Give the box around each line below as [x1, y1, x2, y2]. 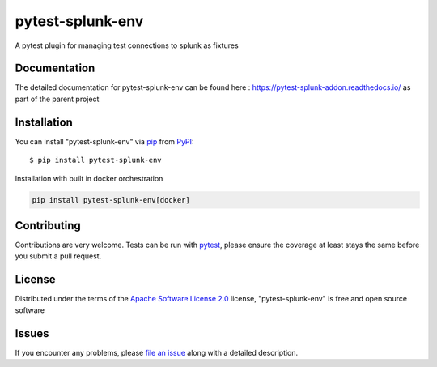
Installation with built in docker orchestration [15, 173, 163, 183]
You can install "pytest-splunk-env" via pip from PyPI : [15, 136, 194, 146]
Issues [15, 326, 49, 340]
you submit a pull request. [15, 251, 102, 261]
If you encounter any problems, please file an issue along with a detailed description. [15, 348, 299, 357]
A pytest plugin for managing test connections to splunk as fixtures [15, 41, 239, 50]
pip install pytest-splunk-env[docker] [32, 195, 190, 204]
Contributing [15, 219, 81, 233]
